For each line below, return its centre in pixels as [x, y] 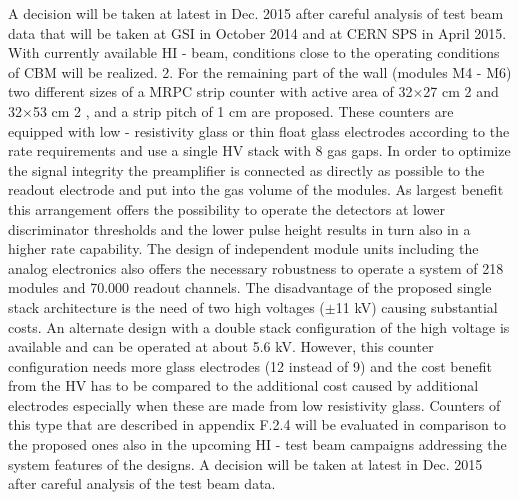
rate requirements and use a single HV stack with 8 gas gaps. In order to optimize [259, 150]
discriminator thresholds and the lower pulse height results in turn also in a [239, 228]
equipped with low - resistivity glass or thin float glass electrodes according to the [259, 130]
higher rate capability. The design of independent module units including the [243, 248]
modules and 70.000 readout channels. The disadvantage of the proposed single [250, 287]
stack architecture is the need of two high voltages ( [166, 306]
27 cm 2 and [461, 91]
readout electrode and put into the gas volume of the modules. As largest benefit [256, 189]
